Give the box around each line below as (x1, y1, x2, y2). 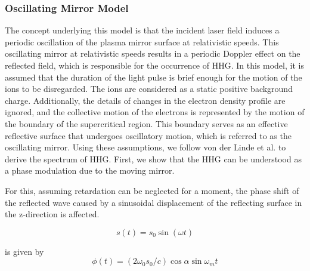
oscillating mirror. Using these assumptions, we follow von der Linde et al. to (5, 141, 286, 153)
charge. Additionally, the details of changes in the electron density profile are (5, 94, 286, 106)
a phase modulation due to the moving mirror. (5, 164, 175, 177)
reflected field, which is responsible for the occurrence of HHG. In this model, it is (5, 59, 304, 71)
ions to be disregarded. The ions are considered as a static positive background (5, 82, 293, 95)
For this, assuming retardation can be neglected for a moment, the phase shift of (5, 184, 299, 196)
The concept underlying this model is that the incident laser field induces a (5, 24, 280, 36)
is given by (5, 245, 44, 257)
